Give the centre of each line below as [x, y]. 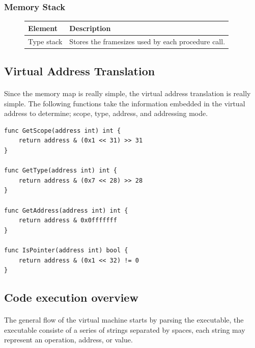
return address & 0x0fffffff [68, 221]
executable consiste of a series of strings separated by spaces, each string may [125, 329]
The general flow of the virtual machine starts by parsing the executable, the [124, 320]
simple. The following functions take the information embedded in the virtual [125, 103]
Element [43, 28]
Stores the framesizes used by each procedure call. [147, 41]
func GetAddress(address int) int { [66, 210]
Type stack [45, 41]
